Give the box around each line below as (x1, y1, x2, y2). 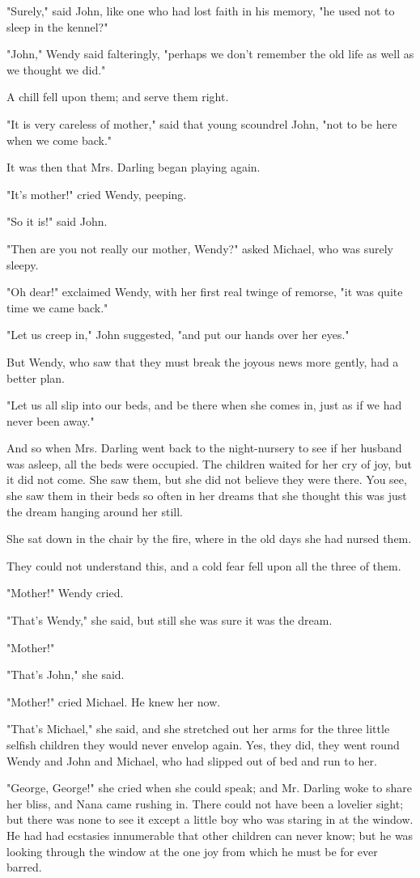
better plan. (6, 369, 66, 386)
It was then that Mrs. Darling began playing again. (6, 159, 261, 176)
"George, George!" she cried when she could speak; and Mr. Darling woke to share (6, 779, 412, 796)
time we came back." (6, 299, 108, 316)
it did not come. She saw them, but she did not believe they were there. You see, (6, 471, 407, 488)
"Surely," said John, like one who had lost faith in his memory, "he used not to (6, 2, 395, 19)
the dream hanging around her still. (6, 503, 184, 520)
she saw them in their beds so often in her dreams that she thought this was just (6, 487, 407, 504)
